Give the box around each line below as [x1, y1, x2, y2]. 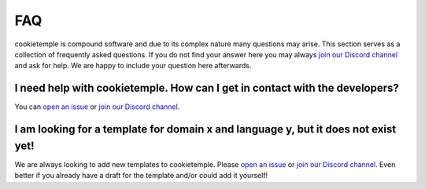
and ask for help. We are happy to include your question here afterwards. [14, 61, 252, 71]
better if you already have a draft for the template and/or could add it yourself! [14, 171, 268, 180]
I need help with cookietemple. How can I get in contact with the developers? [14, 82, 399, 95]
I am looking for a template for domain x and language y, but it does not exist [14, 122, 397, 136]
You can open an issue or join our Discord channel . [14, 102, 180, 111]
